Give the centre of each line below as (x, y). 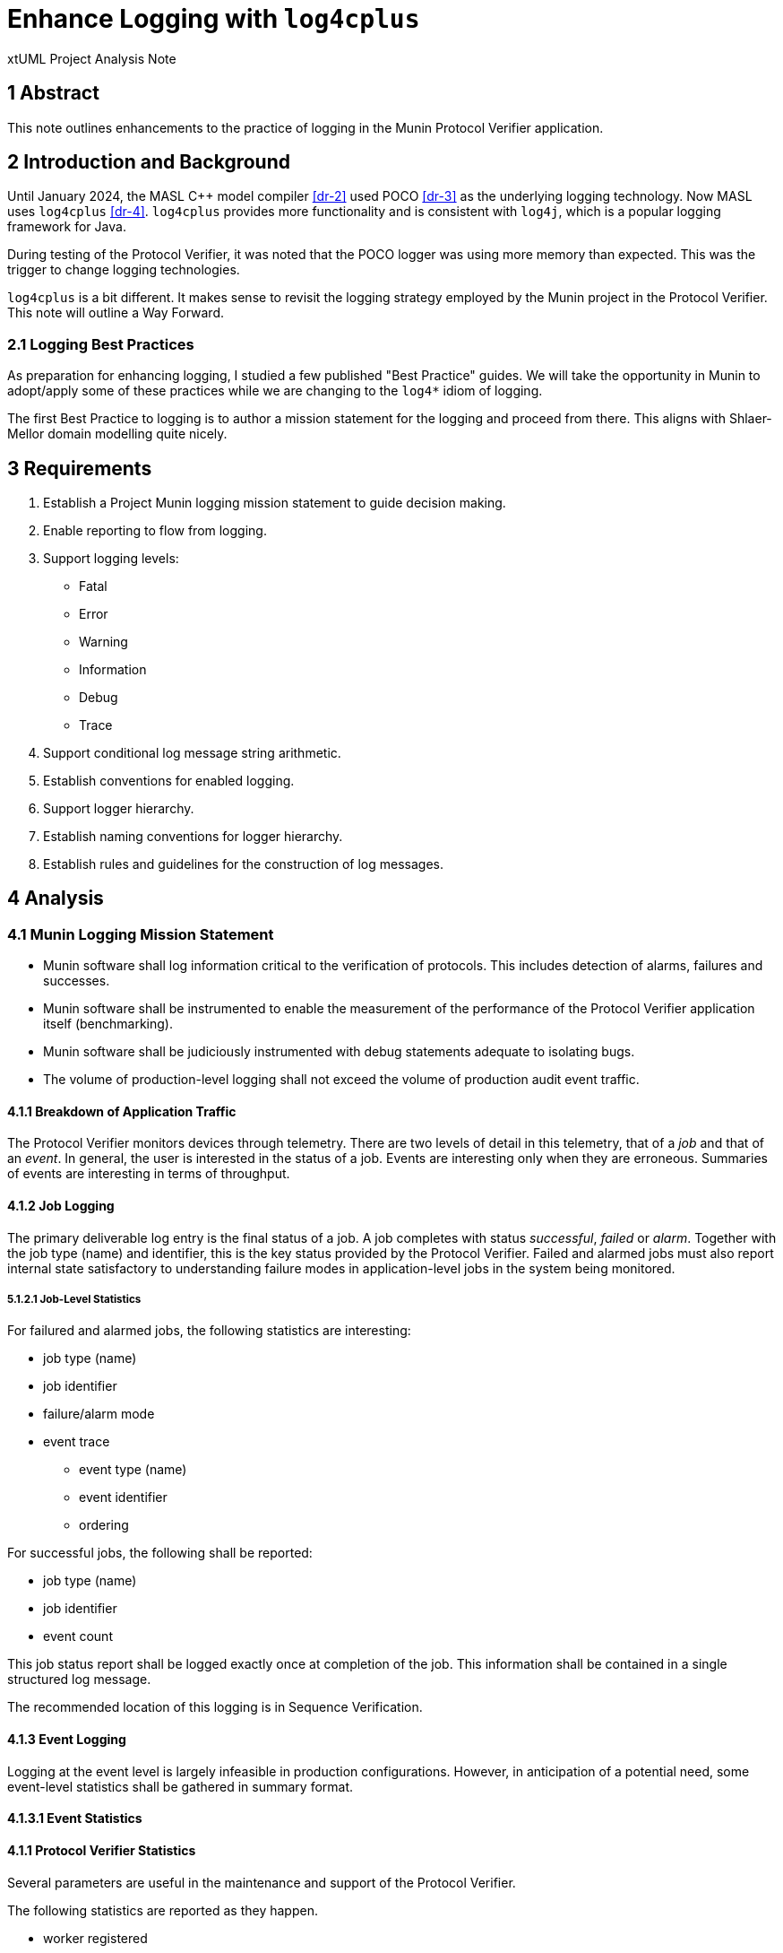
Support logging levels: (111, 559)
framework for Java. (67, 227)
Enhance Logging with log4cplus (214, 19)
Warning (103, 642)
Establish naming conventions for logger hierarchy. (193, 837)
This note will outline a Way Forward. (116, 313)
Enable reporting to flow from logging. (155, 531)
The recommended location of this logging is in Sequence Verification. (215, 1707)
